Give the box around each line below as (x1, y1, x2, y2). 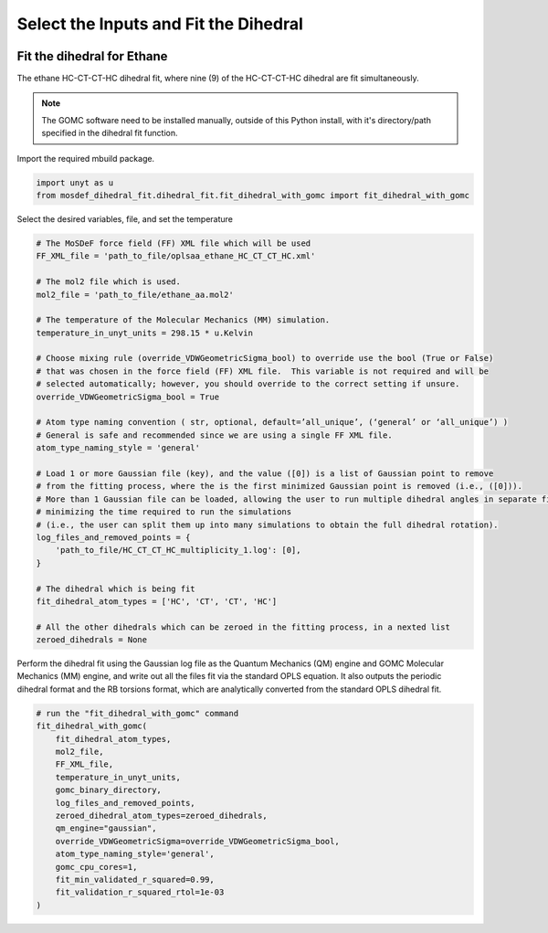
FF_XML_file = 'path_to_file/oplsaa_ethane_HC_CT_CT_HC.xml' (36, 251, 316, 261)
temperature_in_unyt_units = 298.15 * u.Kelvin (36, 327, 253, 338)
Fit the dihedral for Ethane (16, 48, 168, 64)
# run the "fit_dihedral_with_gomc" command (36, 708, 239, 718)
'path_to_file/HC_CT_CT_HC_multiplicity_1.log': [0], (55, 545, 301, 556)
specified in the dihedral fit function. (41, 128, 178, 139)
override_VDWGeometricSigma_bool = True (36, 391, 219, 402)
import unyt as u (36, 177, 114, 187)
